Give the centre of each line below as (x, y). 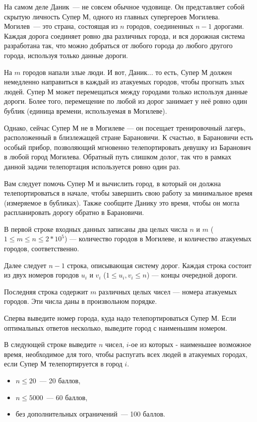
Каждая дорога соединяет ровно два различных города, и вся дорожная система (125, 35)
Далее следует (25, 265)
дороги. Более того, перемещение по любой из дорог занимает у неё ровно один (126, 101)
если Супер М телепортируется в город (63, 364)
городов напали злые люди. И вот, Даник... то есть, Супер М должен (127, 72)
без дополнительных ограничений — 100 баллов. (90, 414)
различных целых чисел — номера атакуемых (168, 291)
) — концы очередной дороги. (192, 275)
